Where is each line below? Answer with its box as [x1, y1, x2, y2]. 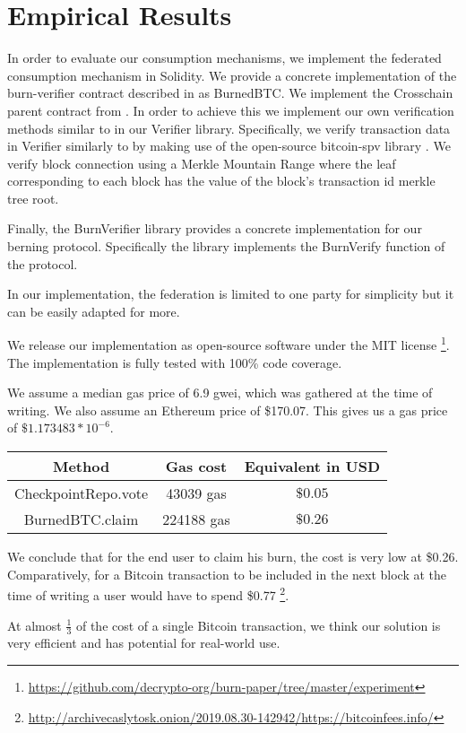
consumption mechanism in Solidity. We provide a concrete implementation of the [7, 65, 457, 84]
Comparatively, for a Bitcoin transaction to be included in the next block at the [7, 564, 447, 583]
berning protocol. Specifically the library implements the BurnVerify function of [7, 237, 445, 256]
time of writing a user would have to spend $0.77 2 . [7, 583, 289, 604]
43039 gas [166, 483, 227, 504]
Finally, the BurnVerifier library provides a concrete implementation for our [7, 219, 422, 238]
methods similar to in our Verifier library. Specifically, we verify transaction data [7, 118, 451, 137]
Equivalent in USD [244, 456, 381, 477]
